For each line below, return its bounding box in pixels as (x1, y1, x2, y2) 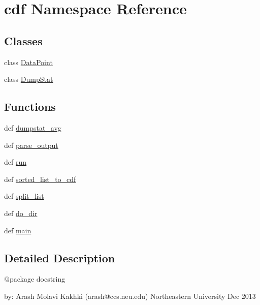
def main (4, 225, 31, 235)
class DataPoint (4, 56, 53, 67)
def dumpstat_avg (4, 122, 61, 133)
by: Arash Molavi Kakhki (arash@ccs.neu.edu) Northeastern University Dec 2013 (4, 290, 256, 301)
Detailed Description (4, 250, 115, 265)
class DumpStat (4, 74, 53, 84)
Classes (4, 33, 43, 48)
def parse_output (4, 139, 58, 150)
